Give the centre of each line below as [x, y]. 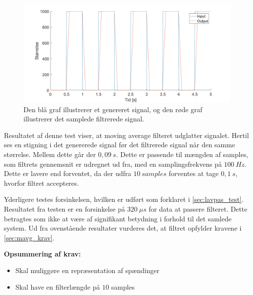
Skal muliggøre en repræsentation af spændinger [87, 270]
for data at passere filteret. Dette [198, 209]
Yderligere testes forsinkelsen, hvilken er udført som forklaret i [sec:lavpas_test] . [124, 199]
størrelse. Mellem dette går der [50, 154]
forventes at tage [194, 173]
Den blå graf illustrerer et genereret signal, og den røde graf [113, 109]
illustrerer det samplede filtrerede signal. [84, 119]
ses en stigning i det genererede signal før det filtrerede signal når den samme [120, 145]
